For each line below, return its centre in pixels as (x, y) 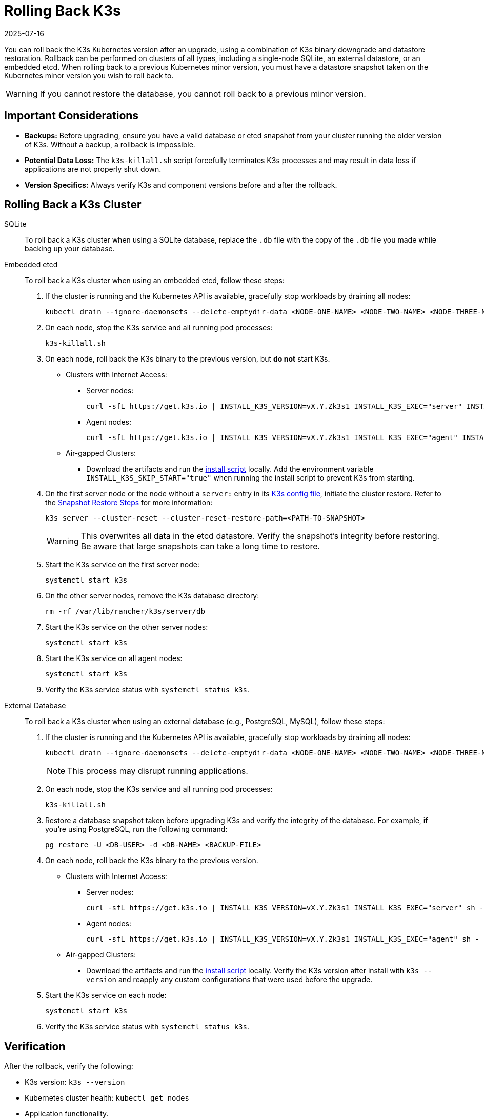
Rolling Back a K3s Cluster (73, 205)
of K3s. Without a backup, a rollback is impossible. (110, 144)
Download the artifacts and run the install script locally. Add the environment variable (230, 469)
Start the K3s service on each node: (106, 995)
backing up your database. (70, 249)
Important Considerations (72, 116)
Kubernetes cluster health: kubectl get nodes (107, 1098)
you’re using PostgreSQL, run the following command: (136, 829)
